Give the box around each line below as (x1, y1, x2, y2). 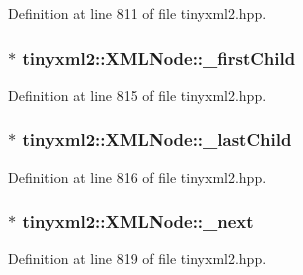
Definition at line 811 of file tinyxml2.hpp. (8, 3, 267, 23)
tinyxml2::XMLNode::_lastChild (22, 127, 292, 152)
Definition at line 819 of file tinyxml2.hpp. (8, 248, 267, 269)
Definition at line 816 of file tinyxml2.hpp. (8, 166, 267, 187)
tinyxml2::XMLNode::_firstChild (22, 45, 296, 70)
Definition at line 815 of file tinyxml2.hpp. (8, 84, 267, 105)
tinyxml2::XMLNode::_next (22, 209, 254, 234)
